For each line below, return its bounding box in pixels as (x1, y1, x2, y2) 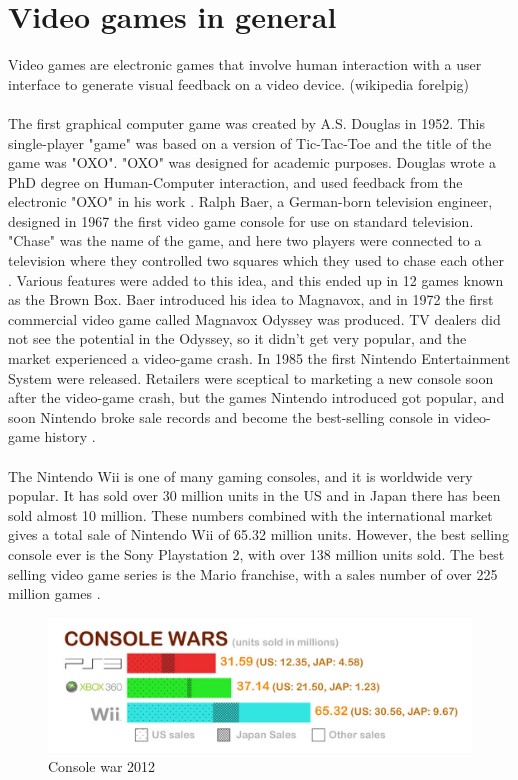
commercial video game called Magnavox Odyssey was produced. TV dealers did (8, 308, 501, 329)
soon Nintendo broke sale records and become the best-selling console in (8, 406, 450, 427)
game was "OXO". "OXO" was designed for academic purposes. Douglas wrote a (8, 152, 496, 173)
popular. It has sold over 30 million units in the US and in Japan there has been (8, 485, 501, 506)
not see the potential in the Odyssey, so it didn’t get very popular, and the (8, 328, 467, 349)
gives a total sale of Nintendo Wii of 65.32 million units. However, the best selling (8, 524, 509, 545)
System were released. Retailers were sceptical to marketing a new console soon (8, 367, 494, 388)
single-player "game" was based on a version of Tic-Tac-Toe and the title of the (8, 132, 492, 153)
